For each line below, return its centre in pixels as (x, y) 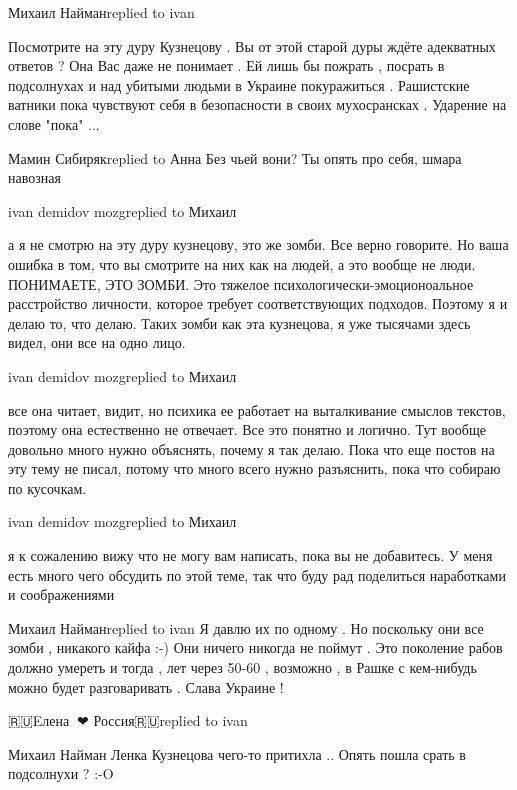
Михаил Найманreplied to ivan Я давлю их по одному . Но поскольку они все (246, 627)
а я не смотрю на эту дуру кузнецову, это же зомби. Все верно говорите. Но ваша (258, 244)
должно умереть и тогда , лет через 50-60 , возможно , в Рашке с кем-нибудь (242, 667)
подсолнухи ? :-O (61, 773)
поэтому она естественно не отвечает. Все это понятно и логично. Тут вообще (247, 429)
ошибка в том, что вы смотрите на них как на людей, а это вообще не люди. (242, 263)
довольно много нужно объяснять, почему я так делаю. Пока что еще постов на (251, 448)
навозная (34, 177)
